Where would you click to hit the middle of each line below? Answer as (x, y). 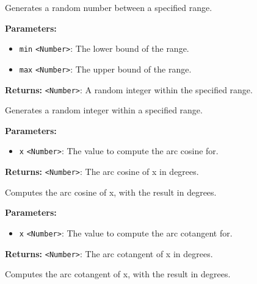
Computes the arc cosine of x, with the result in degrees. (111, 192)
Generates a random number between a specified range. (109, 7)
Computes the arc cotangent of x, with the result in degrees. (118, 274)
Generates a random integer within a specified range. (104, 110)
